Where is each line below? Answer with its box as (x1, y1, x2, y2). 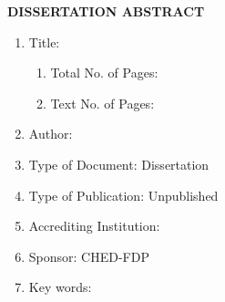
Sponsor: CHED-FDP (28, 246, 149, 266)
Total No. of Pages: (50, 63, 159, 82)
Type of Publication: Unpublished (28, 185, 219, 204)
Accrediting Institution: (28, 216, 160, 235)
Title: (28, 32, 60, 51)
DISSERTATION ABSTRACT (7, 2, 205, 20)
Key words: (28, 277, 92, 297)
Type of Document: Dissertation (28, 154, 210, 173)
